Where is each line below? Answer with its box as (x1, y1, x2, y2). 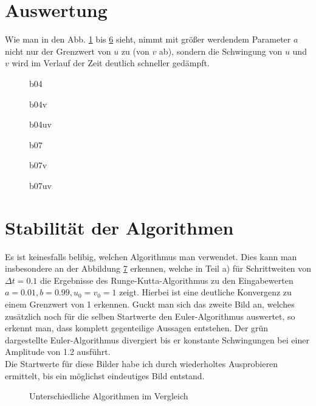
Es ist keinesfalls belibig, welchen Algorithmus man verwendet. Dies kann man (5, 250, 297, 263)
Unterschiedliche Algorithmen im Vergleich (29, 390, 188, 402)
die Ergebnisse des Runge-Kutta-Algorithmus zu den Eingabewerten (39, 274, 294, 286)
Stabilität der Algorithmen (5, 215, 234, 239)
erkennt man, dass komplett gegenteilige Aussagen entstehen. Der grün (5, 322, 269, 334)
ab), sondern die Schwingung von (159, 44, 283, 57)
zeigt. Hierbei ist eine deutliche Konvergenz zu (119, 286, 292, 298)
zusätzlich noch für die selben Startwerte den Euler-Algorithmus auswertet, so (5, 309, 295, 322)
